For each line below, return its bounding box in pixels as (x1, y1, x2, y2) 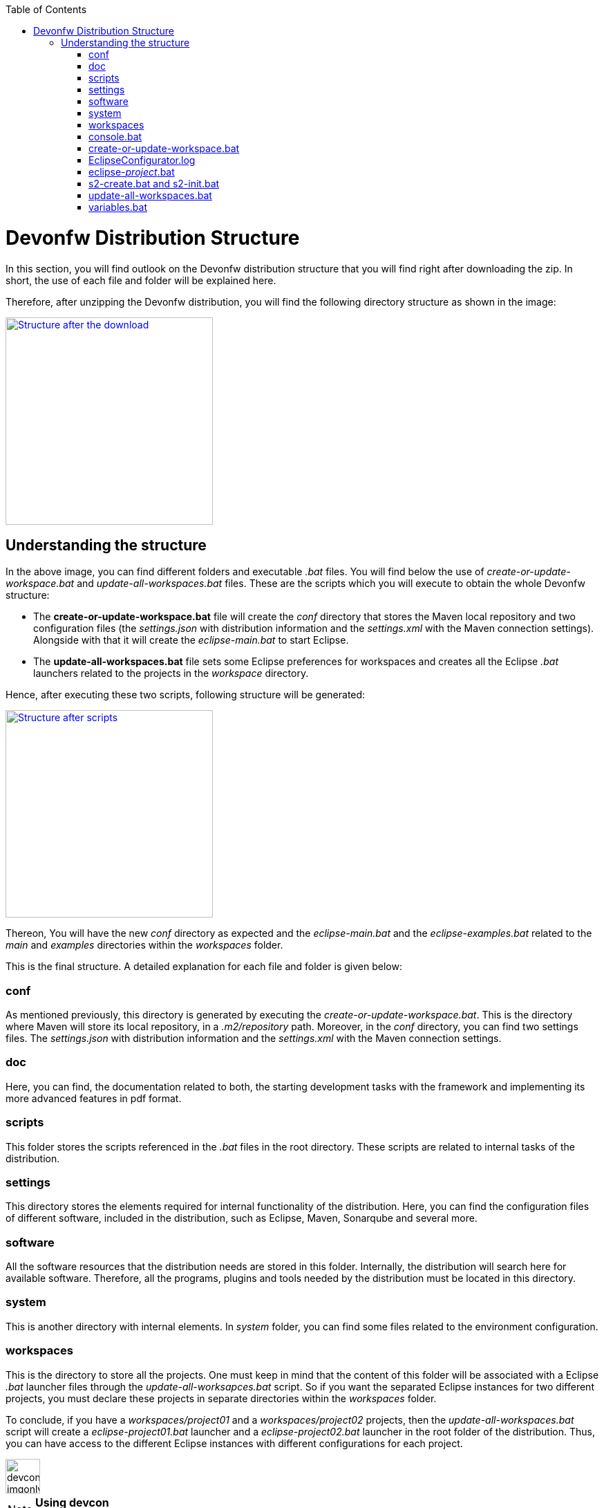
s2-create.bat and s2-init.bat (88, 178, 220, 189)
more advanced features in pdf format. (6, 1092, 182, 1104)
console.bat (88, 131, 142, 142)
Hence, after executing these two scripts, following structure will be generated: (6, 689, 366, 701)
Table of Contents (6, 3, 87, 15)
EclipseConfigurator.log (88, 154, 196, 166)
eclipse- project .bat (88, 166, 175, 178)
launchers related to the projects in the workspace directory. (33, 667, 309, 680)
